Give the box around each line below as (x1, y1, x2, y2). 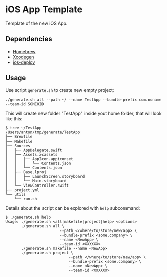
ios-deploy (12, 59, 35, 65)
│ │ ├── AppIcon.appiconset (5, 156, 73, 161)
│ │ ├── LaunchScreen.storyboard (5, 174, 85, 179)
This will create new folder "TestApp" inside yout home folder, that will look (5, 110, 162, 116)
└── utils (5, 192, 26, 197)
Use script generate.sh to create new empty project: (5, 87, 114, 93)
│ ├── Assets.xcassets (5, 152, 58, 157)
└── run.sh (14, 196, 37, 201)
